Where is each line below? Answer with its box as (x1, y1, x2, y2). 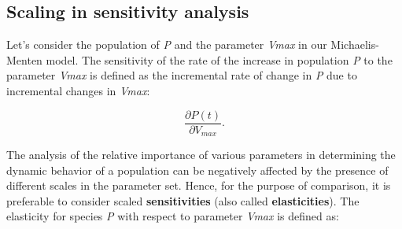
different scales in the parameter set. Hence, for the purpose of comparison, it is (6, 177, 391, 194)
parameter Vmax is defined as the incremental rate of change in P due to (6, 67, 357, 83)
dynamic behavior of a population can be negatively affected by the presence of (6, 161, 389, 178)
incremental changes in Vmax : (6, 82, 150, 98)
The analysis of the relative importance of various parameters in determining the (6, 146, 396, 163)
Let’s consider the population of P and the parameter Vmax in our (6, 36, 327, 53)
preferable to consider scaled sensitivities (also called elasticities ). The (6, 192, 360, 209)
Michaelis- (330, 36, 379, 53)
